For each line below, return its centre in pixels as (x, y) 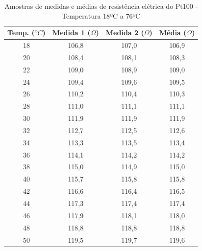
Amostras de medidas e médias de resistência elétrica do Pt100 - (101, 6)
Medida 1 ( (71, 33)
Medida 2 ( (125, 33)
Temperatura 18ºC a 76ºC (101, 15)
